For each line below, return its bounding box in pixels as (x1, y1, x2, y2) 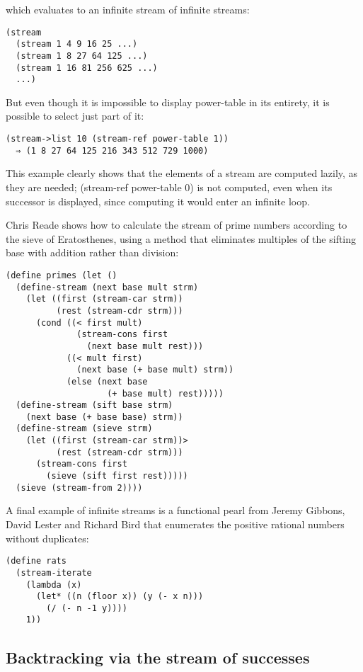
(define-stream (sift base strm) (16, 400, 173, 411)
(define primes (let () (6, 270, 117, 280)
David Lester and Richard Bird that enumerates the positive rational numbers (6, 517, 345, 531)
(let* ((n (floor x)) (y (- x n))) (35, 591, 204, 602)
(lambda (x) (25, 579, 82, 590)
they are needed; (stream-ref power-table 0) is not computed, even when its (6, 179, 333, 194)
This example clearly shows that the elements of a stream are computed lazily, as (6, 166, 358, 181)
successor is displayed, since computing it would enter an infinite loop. (6, 193, 310, 208)
